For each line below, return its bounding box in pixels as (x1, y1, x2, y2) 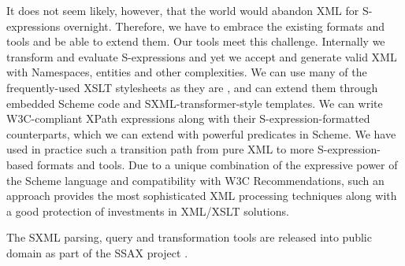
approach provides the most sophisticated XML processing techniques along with (6, 187, 397, 204)
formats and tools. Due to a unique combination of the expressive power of (36, 156, 398, 172)
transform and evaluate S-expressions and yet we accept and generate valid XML (6, 48, 397, 65)
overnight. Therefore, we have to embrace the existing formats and (63, 17, 385, 34)
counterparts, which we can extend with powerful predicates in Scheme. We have (6, 125, 396, 142)
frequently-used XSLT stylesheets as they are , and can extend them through (6, 79, 378, 95)
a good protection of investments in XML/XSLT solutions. (6, 202, 289, 219)
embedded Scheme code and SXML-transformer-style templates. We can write (6, 94, 383, 111)
